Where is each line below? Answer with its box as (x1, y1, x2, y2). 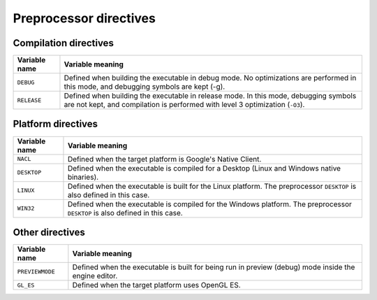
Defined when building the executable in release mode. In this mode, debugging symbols (64, 91, 357, 101)
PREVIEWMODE (17, 268, 55, 276)
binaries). (67, 172, 99, 182)
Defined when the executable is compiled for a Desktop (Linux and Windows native (67, 163, 341, 173)
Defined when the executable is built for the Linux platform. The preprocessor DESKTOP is (67, 181, 357, 191)
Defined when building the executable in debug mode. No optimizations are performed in (64, 73, 357, 83)
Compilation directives (13, 37, 114, 49)
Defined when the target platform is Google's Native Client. (67, 154, 262, 164)
